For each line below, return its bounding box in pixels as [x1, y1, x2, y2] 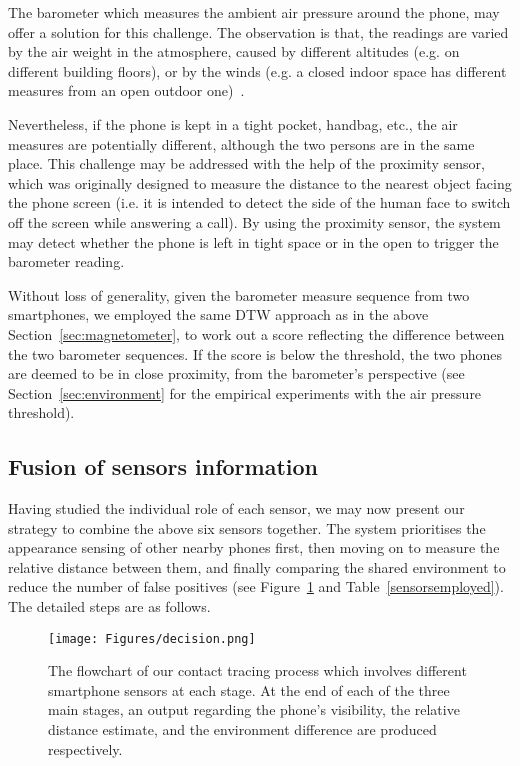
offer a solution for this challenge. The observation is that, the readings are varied [8, 21, 509, 42]
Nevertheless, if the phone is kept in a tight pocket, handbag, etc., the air [8, 113, 458, 134]
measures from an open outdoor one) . [8, 80, 245, 101]
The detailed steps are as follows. [8, 596, 211, 617]
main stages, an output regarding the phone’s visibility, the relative [48, 699, 460, 720]
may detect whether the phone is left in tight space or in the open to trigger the [8, 231, 499, 252]
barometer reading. [8, 251, 125, 272]
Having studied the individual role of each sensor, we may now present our [8, 498, 465, 519]
